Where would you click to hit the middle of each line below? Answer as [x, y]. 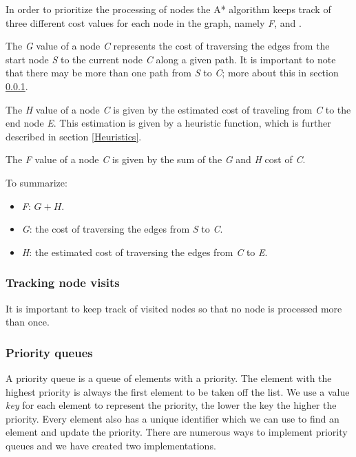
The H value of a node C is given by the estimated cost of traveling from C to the [178, 109]
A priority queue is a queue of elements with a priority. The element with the [169, 378]
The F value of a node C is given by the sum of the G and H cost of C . [156, 159]
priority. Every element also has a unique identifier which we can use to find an [172, 418]
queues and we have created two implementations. [111, 445]
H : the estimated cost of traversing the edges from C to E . [145, 252]
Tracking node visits [63, 283]
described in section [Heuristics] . [74, 136]
